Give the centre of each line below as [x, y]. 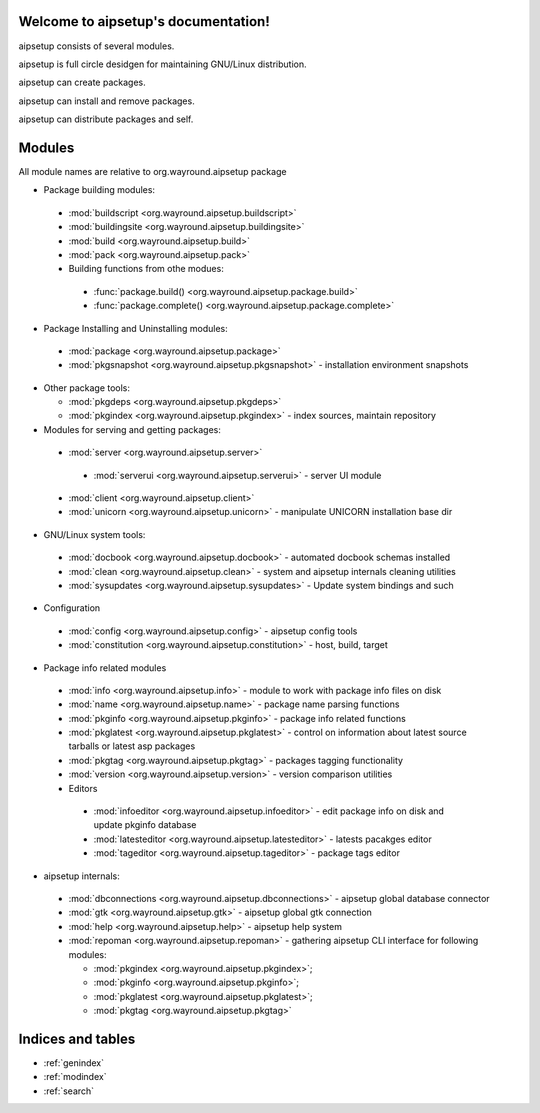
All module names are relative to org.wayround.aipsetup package [152, 171]
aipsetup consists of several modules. [96, 46]
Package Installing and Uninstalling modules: [136, 328]
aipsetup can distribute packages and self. [106, 119]
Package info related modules [105, 667]
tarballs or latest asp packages [132, 746]
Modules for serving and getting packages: [132, 429]
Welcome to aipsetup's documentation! [144, 21]
